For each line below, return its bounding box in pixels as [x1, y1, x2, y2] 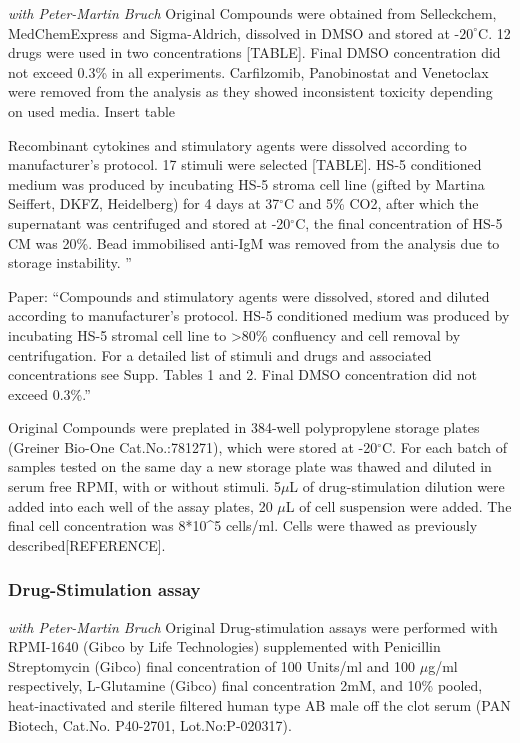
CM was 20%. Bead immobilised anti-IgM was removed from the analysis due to [8, 232, 500, 253]
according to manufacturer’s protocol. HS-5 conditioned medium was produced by [8, 305, 510, 326]
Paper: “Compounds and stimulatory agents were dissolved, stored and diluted [8, 285, 490, 306]
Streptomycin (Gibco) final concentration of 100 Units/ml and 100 [8, 655, 416, 676]
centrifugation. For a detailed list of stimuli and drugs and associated [8, 344, 432, 365]
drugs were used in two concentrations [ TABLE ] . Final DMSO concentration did [8, 42, 501, 63]
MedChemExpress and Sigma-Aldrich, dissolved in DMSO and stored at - [8, 22, 460, 43]
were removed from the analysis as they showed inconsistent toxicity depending [8, 81, 493, 102]
